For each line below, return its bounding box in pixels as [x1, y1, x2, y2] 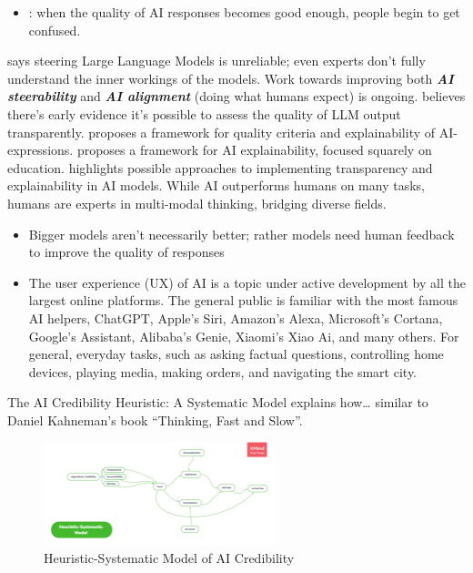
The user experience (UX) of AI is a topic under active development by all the [28, 272, 466, 292]
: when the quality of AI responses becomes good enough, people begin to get [28, 3, 460, 21]
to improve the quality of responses [28, 242, 225, 261]
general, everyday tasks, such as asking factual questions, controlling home [28, 344, 444, 363]
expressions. [7, 140, 74, 159]
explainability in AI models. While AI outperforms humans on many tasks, [7, 176, 425, 195]
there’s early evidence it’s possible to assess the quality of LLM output [7, 104, 401, 123]
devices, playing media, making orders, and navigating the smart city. [28, 362, 417, 381]
